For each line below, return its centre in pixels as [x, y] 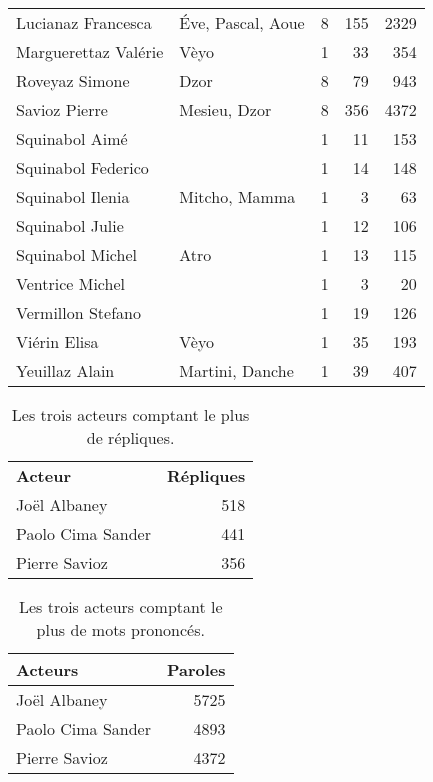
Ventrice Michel [70, 283]
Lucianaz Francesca [84, 22]
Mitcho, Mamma [237, 196]
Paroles [196, 669]
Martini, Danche [236, 370]
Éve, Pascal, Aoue [242, 22]
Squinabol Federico [82, 167]
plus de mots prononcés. [120, 629]
